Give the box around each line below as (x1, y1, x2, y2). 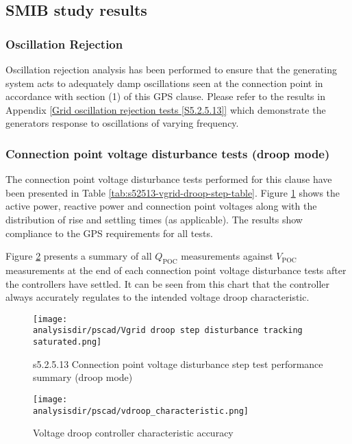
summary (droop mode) (33, 370, 133, 384)
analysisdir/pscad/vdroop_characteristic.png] (33, 406, 249, 416)
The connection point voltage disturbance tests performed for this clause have (5, 172, 332, 186)
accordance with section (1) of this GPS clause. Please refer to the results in (5, 89, 325, 103)
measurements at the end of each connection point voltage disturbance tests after (5, 262, 347, 277)
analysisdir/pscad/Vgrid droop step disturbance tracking (33, 325, 303, 336)
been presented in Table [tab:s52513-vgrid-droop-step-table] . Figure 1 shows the (5, 185, 340, 199)
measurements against (181, 249, 273, 263)
